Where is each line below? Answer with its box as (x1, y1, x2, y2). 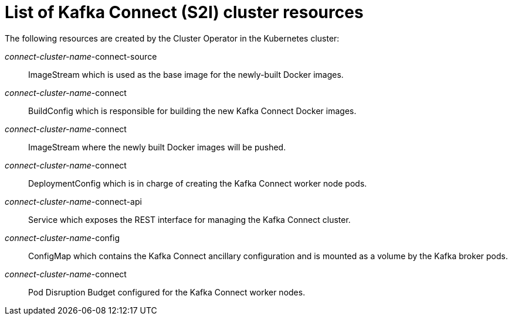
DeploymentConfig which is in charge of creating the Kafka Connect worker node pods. (28, 178, 367, 188)
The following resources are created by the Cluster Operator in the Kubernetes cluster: (5, 33, 340, 43)
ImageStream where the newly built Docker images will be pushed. (28, 142, 286, 152)
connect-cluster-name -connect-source (5, 51, 157, 61)
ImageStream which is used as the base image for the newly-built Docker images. (28, 69, 344, 80)
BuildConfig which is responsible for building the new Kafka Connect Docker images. (28, 105, 357, 116)
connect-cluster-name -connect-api (5, 196, 142, 207)
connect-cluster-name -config (5, 232, 120, 243)
